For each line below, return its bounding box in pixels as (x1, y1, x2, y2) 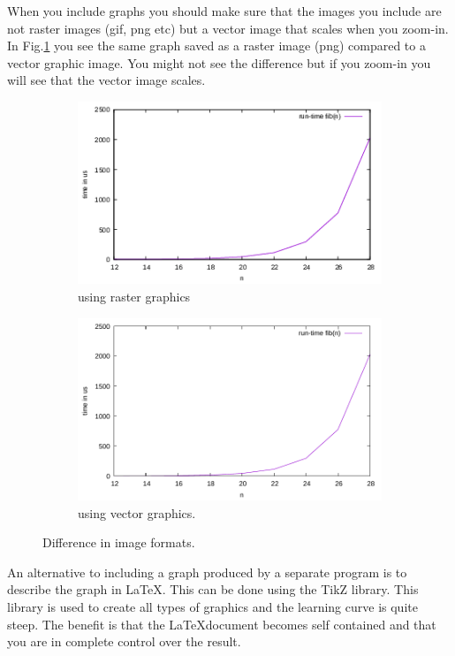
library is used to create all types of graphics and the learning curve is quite (7, 597, 418, 615)
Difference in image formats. (42, 533, 195, 552)
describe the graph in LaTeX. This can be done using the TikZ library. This (7, 580, 419, 599)
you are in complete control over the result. (7, 632, 241, 651)
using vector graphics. (78, 503, 196, 522)
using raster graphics (78, 286, 191, 305)
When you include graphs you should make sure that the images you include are (7, 2, 442, 19)
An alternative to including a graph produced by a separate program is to (7, 562, 407, 581)
